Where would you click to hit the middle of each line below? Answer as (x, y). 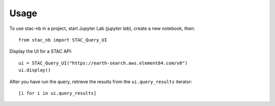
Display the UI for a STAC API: (41, 51)
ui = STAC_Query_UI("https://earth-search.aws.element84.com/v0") (103, 63)
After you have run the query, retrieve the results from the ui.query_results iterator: (101, 82)
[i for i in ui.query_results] (58, 93)
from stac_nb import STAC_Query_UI (63, 40)
